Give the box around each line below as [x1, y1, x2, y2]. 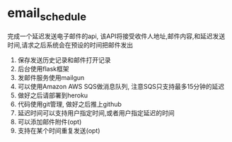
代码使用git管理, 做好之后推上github [17, 100, 122, 108]
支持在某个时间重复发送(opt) [17, 126, 100, 135]
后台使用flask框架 [17, 64, 69, 73]
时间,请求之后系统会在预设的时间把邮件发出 [7, 40, 134, 49]
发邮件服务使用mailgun [17, 73, 85, 82]
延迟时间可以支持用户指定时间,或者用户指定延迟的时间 [17, 108, 175, 117]
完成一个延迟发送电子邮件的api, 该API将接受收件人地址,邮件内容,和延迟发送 [7, 32, 226, 40]
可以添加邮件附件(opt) [17, 117, 82, 126]
